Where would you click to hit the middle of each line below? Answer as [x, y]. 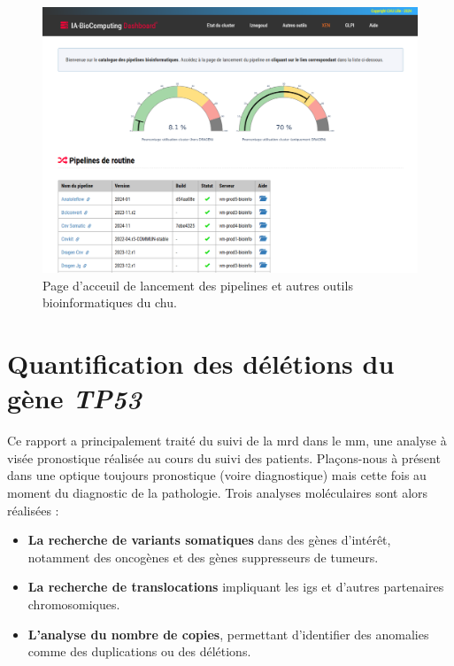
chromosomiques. [74, 604]
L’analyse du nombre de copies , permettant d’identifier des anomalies [228, 634]
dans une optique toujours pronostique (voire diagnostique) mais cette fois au [217, 475]
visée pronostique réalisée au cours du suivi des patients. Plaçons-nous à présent [224, 457]
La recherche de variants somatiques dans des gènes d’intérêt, [209, 540]
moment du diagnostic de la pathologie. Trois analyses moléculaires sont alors [218, 493]
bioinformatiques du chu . [110, 302]
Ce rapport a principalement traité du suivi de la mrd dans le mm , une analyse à [227, 441]
